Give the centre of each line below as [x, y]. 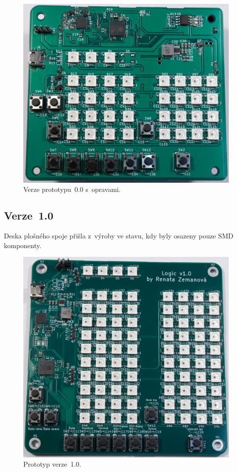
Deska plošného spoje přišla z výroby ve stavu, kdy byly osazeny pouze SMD [119, 236]
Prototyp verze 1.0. [52, 464]
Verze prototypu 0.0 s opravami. [72, 189]
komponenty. [23, 245]
